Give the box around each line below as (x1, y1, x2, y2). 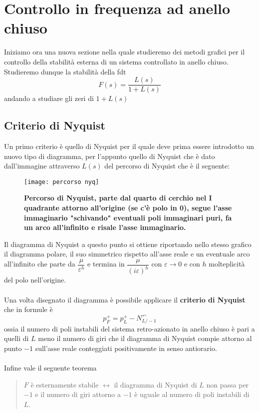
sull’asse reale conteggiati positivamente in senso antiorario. (35, 342, 217, 353)
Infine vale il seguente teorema (4, 362, 97, 373)
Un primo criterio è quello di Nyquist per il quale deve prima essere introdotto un (4, 140, 255, 151)
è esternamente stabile (30, 379, 99, 389)
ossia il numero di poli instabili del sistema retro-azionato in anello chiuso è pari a (4, 323, 255, 333)
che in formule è (4, 304, 53, 314)
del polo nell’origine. (4, 274, 66, 285)
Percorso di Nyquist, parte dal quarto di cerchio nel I (24, 192, 212, 203)
